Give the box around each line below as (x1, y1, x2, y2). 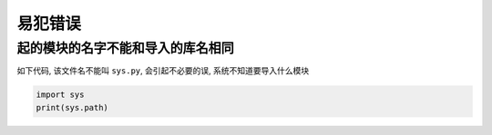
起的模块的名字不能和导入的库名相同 (16, 40, 234, 56)
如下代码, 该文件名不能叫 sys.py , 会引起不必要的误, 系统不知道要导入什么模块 (16, 65, 310, 76)
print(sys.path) (36, 102, 109, 112)
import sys (36, 90, 85, 100)
